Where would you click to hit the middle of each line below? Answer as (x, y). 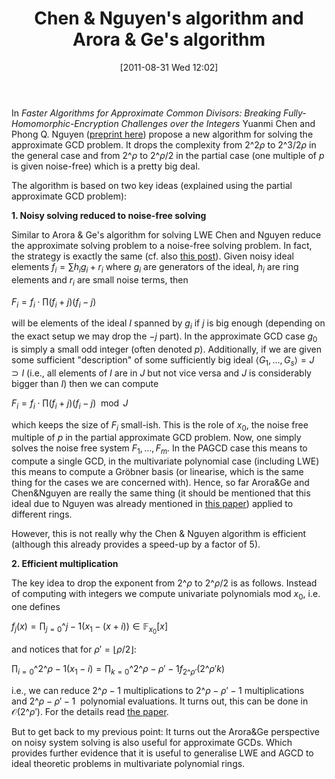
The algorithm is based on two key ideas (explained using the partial (152, 185)
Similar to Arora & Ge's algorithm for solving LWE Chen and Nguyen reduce (166, 234)
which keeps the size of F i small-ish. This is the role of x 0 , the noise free (160, 425)
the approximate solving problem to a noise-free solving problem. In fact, (162, 245)
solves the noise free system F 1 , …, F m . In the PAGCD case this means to (159, 449)
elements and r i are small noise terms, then (100, 280)
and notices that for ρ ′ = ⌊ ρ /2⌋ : (74, 649)
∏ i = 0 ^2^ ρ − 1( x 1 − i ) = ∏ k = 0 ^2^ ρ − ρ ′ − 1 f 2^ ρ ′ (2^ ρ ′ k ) (118, 670)
